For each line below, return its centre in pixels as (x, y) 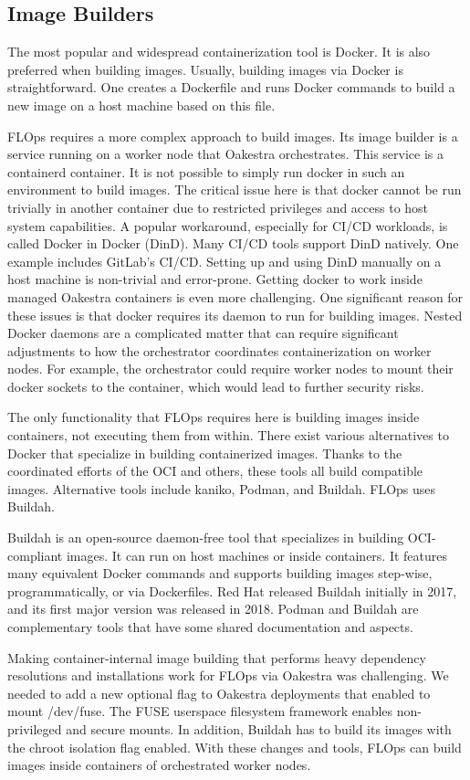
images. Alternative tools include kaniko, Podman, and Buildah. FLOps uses (222, 488)
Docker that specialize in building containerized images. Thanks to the (205, 453)
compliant (35, 555)
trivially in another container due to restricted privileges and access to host (218, 207)
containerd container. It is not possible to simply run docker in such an (206, 171)
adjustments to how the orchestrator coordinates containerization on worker (219, 350)
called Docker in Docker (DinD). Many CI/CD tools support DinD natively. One (233, 243)
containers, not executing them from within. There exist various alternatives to (228, 435)
